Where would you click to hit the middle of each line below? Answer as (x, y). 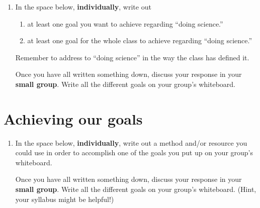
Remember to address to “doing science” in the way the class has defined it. (132, 57)
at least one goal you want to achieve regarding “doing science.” (125, 23)
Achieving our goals (73, 118)
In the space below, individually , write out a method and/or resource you (131, 142)
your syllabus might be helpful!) (65, 199)
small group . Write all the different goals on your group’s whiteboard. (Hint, (136, 189)
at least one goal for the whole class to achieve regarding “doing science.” (140, 40)
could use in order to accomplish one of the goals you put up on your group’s (134, 152)
